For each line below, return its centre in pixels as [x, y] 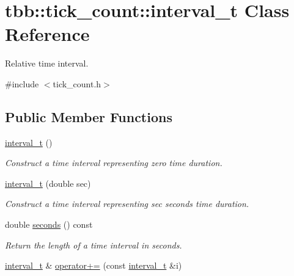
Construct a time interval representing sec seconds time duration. [127, 204]
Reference [47, 34]
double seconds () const [49, 224]
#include [22, 83]
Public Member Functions [89, 116]
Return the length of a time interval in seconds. [94, 245]
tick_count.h [77, 83]
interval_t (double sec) [48, 183]
